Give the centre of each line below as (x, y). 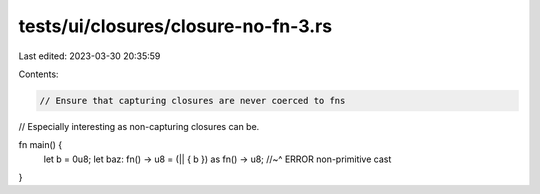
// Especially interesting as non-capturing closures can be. (139, 126)
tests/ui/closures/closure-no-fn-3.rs (175, 26)
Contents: (38, 74)
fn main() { (40, 145)
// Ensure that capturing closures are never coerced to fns (192, 100)
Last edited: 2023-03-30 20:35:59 (89, 56)
